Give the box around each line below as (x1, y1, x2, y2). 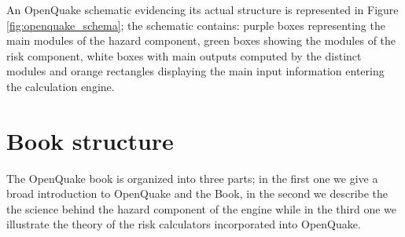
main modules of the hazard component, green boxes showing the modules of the (6, 32, 396, 49)
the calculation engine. (6, 78, 115, 94)
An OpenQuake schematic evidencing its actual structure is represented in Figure (6, 2, 399, 17)
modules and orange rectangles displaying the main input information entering (6, 63, 385, 79)
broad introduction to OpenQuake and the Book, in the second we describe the (6, 185, 388, 202)
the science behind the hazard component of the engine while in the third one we (6, 200, 396, 217)
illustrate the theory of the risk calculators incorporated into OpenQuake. (6, 216, 361, 232)
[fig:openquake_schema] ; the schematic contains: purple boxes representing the (6, 16, 385, 33)
